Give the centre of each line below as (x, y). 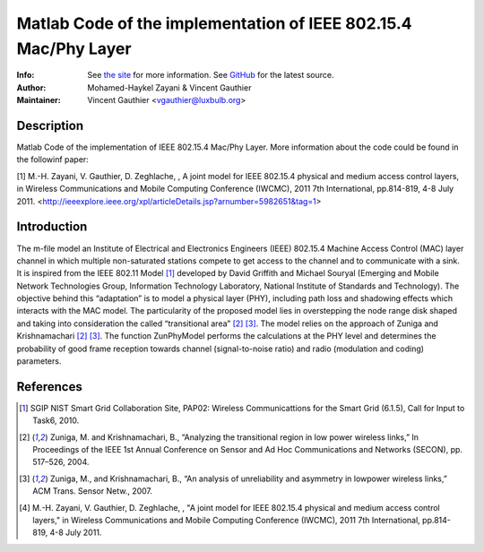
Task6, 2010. (56, 420)
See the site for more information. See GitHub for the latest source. (211, 75)
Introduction (52, 227)
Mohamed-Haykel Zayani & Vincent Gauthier (169, 87)
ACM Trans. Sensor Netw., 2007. (92, 491)
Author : (31, 87)
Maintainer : (39, 100)
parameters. (39, 361)
